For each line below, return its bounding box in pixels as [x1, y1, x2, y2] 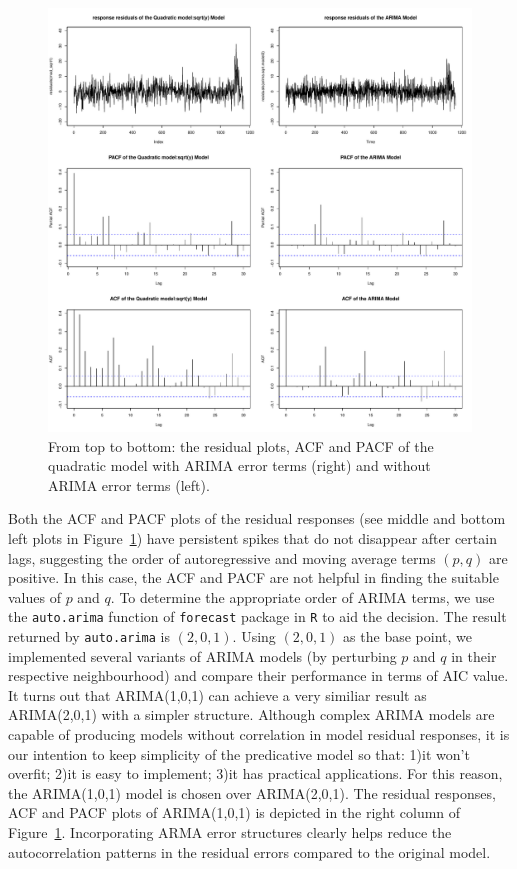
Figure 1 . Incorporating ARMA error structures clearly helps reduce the [8, 822, 452, 842]
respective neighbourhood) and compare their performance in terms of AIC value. [8, 665, 509, 686]
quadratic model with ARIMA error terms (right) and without [48, 455, 431, 476]
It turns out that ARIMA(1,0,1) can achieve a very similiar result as [8, 684, 427, 705]
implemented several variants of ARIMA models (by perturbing [8, 645, 397, 666]
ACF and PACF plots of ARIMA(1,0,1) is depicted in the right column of [8, 802, 461, 823]
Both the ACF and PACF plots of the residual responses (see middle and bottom [8, 508, 506, 529]
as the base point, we [343, 626, 472, 646]
